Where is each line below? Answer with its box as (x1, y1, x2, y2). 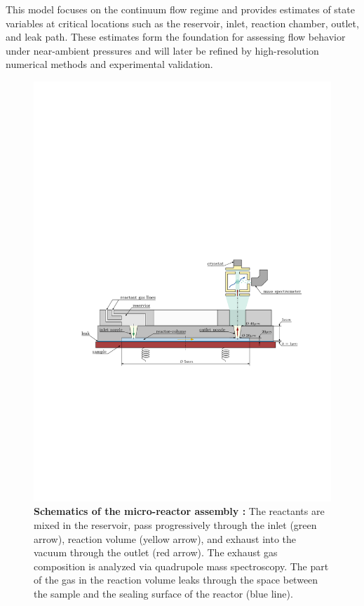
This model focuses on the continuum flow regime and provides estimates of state (6, 2, 355, 16)
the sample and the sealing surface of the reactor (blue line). (34, 586, 293, 601)
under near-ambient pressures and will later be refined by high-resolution (6, 43, 319, 57)
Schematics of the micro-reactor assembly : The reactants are (34, 504, 325, 518)
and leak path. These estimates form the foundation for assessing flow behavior (6, 29, 346, 44)
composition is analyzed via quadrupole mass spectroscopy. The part (34, 558, 329, 573)
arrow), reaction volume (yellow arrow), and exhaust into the (34, 531, 296, 546)
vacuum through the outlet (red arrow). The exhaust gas (34, 545, 278, 560)
